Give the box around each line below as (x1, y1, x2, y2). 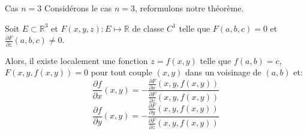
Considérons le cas (44, 2, 112, 14)
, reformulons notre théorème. (135, 2, 244, 14)
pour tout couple (91, 66, 152, 78)
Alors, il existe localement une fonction (5, 54, 148, 66)
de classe (132, 22, 164, 34)
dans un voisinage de (185, 66, 261, 78)
